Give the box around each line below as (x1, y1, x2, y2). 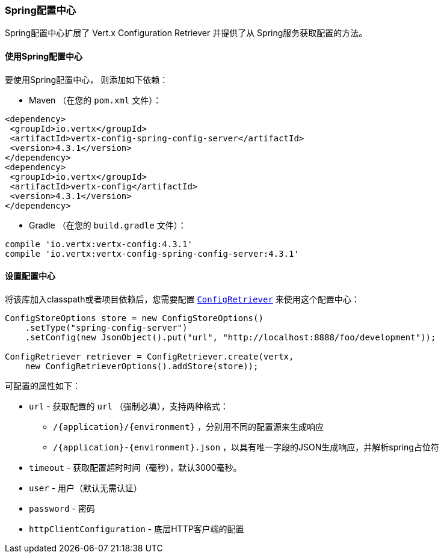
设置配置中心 (5, 271, 55, 281)
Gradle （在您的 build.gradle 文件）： (29, 219, 187, 230)
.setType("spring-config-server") (25, 322, 188, 333)
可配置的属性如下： (5, 380, 81, 391)
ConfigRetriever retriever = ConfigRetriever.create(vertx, (5, 351, 294, 361)
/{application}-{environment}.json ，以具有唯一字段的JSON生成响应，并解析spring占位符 (53, 441, 439, 452)
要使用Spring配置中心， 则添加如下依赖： (5, 74, 168, 85)
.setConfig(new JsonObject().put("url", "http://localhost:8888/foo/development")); (25, 332, 436, 342)
